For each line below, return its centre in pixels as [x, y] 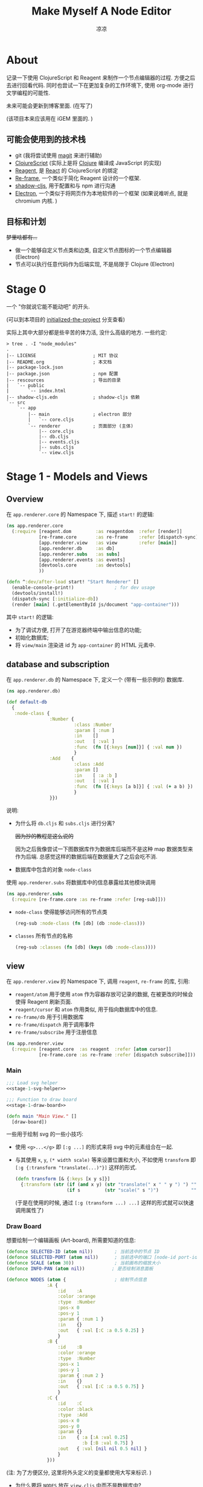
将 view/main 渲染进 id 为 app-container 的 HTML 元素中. [85, 645]
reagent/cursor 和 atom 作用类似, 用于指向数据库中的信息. [86, 1009]
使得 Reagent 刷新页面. [43, 1002]
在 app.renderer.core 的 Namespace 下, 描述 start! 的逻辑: [80, 514]
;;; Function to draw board [42, 1099]
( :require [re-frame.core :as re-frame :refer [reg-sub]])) [89, 899]
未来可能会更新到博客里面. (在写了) [50, 106]
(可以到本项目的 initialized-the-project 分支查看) [66, 320]
